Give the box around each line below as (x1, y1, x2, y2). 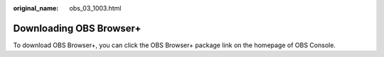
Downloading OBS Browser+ (13, 22, 142, 34)
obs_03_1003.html (69, 4, 122, 12)
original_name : (13, 4, 59, 12)
